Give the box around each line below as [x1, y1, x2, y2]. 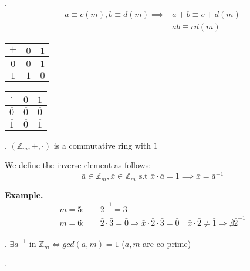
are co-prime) [143, 237, 191, 249]
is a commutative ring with [53, 139, 151, 151]
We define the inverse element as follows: [5, 159, 151, 171]
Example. [5, 188, 43, 200]
